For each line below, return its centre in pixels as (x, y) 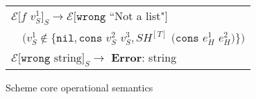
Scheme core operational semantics (79, 88)
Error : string (144, 57)
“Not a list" (137, 16)
